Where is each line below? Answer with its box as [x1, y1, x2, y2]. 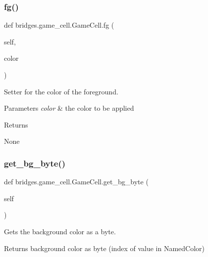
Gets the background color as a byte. [4, 226, 116, 236]
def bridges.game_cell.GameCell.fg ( [4, 20, 114, 30]
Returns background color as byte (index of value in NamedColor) [4, 243, 205, 253]
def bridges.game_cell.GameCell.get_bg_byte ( [4, 176, 149, 187]
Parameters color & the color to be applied [4, 103, 134, 113]
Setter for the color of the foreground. [4, 86, 118, 96]
